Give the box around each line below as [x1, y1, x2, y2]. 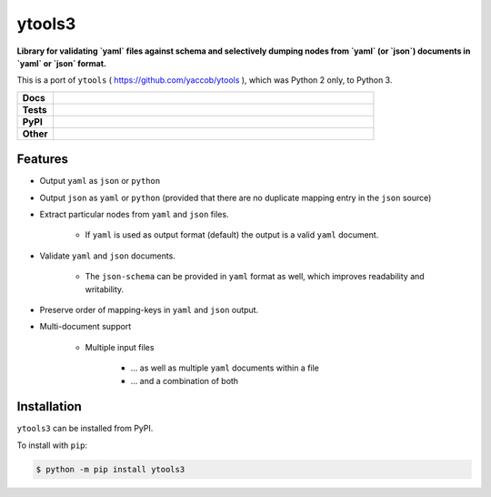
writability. [85, 283, 125, 295]
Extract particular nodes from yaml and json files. [39, 209, 229, 220]
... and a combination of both [130, 375, 239, 386]
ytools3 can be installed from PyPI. [16, 423, 154, 434]
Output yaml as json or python [39, 176, 161, 187]
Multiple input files [85, 341, 155, 352]
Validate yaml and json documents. [39, 250, 176, 261]
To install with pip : [16, 440, 88, 451]
